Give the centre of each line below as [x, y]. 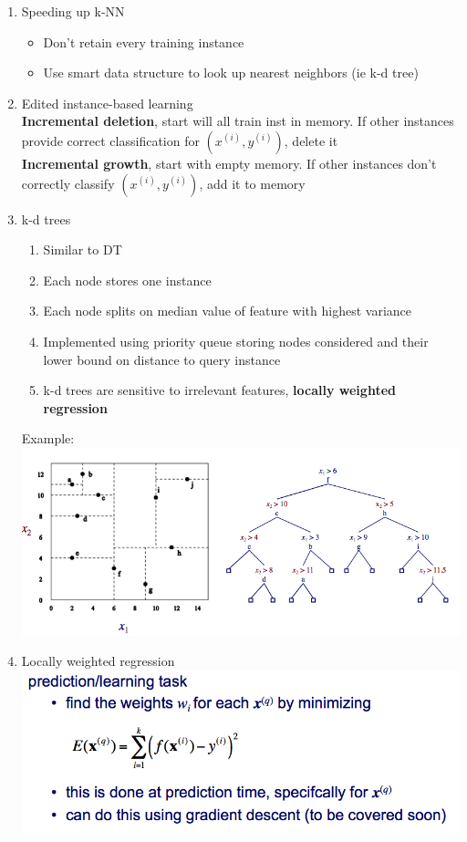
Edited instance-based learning [107, 103]
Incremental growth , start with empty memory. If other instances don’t [229, 163]
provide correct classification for [110, 140]
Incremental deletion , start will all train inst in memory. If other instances [238, 121]
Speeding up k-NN [73, 11]
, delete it [311, 140]
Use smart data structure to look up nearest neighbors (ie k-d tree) [231, 73]
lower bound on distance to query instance [162, 359]
